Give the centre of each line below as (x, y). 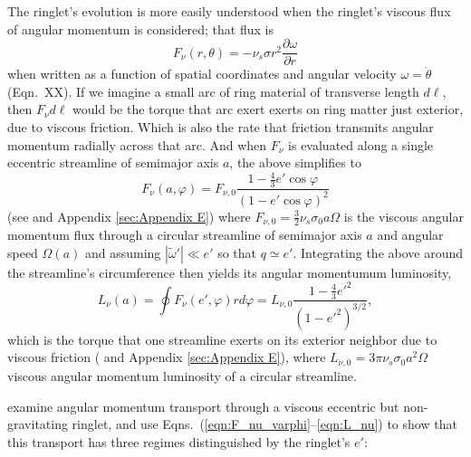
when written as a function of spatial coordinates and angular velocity (202, 74)
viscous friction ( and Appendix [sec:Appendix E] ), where (167, 357)
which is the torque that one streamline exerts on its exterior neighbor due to (222, 339)
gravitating (38, 424)
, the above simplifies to (295, 162)
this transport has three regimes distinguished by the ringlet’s (179, 441)
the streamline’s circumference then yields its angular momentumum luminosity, (230, 272)
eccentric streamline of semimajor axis (113, 162)
